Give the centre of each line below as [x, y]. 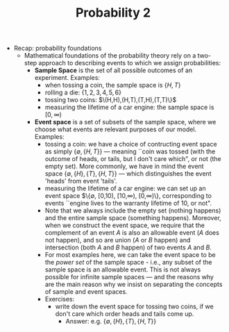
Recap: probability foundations [58, 48]
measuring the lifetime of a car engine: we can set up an [125, 188]
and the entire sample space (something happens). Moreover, [133, 218]
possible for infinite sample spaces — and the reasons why [129, 277]
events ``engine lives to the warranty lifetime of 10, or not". [128, 204]
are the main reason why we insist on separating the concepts [134, 284]
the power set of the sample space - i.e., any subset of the [128, 263]
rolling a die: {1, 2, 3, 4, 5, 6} [83, 92]
